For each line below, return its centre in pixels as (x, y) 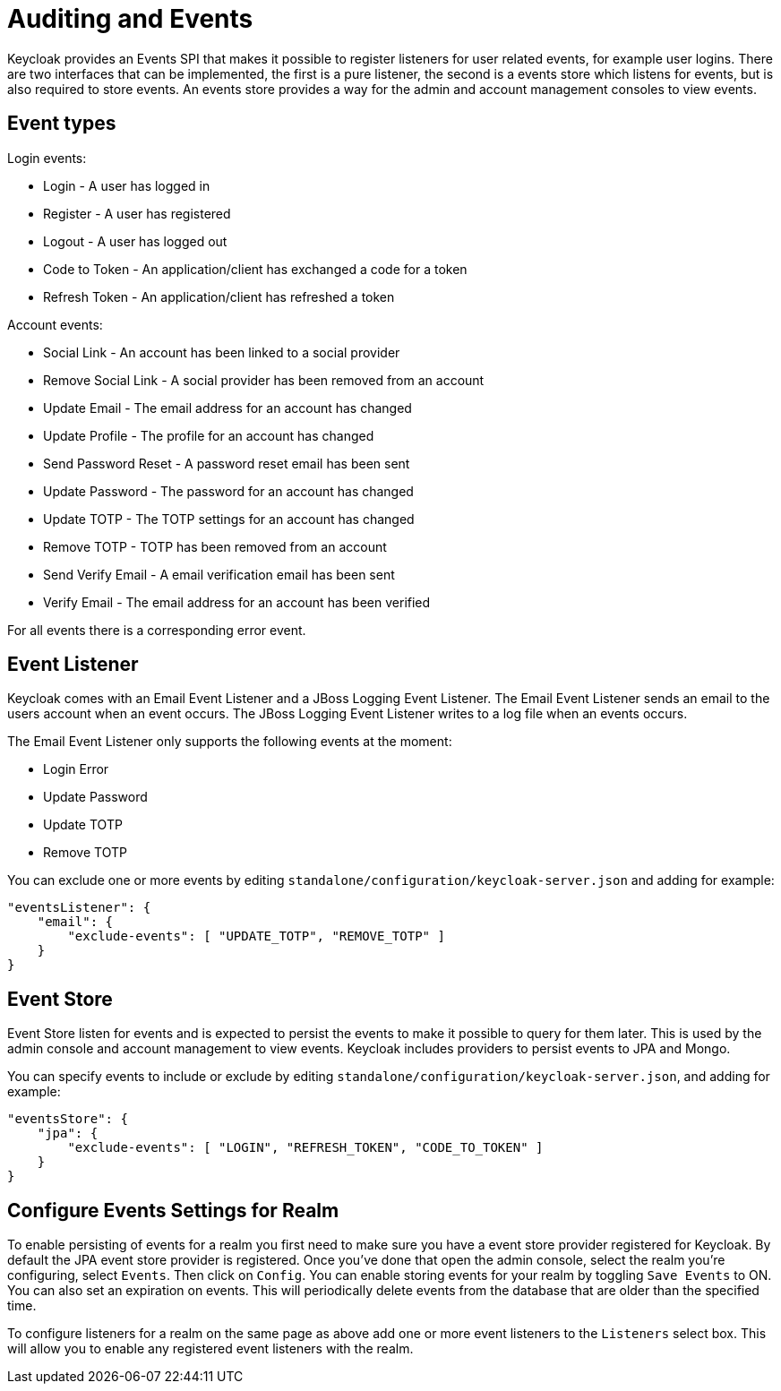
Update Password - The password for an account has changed (228, 491)
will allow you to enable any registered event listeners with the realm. (210, 1349)
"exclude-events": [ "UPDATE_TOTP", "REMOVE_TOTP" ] (256, 936)
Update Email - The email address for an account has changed (227, 408)
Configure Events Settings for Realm (173, 1210)
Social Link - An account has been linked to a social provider (222, 352)
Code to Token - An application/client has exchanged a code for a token (255, 269)
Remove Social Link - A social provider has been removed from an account (264, 380)
